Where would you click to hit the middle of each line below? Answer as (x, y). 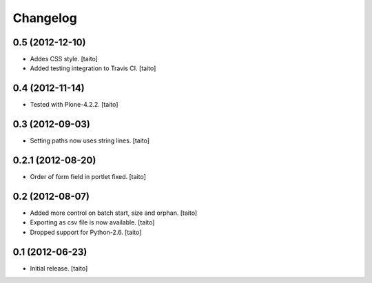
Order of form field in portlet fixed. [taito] (88, 177)
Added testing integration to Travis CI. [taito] (93, 68)
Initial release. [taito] (59, 268)
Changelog (45, 18)
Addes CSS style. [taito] (64, 59)
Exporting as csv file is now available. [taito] (92, 222)
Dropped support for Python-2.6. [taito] (86, 232)
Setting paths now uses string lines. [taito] (90, 140)
